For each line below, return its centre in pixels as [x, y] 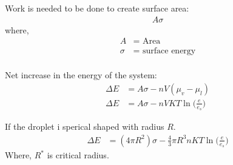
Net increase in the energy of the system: [81, 75]
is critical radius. [78, 155]
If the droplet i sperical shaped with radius [85, 126]
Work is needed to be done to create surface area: [97, 8]
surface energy [169, 51]
